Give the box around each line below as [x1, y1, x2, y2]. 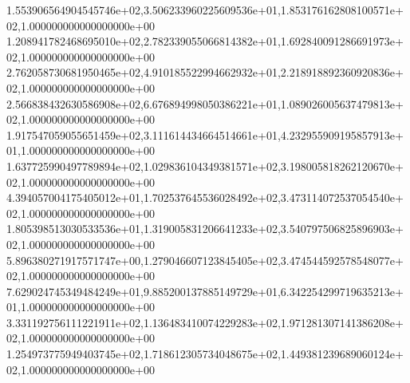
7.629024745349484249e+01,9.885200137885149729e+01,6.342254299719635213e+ [6, 282, 404, 299]
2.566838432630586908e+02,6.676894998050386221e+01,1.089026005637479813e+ [6, 95, 404, 112]
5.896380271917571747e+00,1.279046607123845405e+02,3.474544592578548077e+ [6, 251, 404, 268]
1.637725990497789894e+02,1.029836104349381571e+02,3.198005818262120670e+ [6, 157, 404, 174]
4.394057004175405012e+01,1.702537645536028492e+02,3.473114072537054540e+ [6, 189, 404, 206]
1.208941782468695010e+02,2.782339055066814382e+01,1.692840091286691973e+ [6, 33, 404, 49]
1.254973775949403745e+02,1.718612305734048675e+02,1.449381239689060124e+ [6, 345, 404, 362]
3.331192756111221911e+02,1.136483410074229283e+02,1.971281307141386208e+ [6, 314, 404, 330]
